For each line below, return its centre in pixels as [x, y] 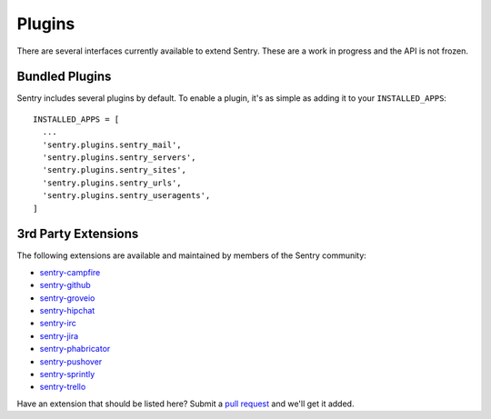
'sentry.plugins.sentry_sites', [114, 170]
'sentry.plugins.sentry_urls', [112, 183]
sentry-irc [58, 324]
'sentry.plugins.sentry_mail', [112, 145]
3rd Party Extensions [78, 234]
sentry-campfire [70, 272]
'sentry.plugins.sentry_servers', [119, 158]
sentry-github [65, 285]
